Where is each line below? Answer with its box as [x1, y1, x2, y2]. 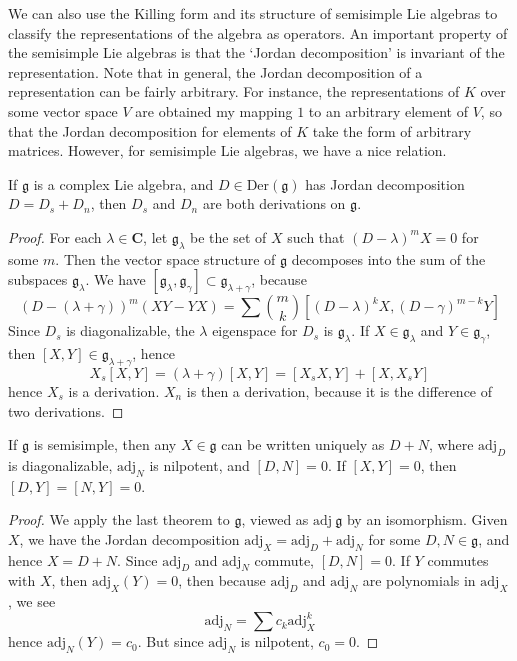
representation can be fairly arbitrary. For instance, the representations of [8, 81, 460, 102]
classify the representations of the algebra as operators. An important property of [8, 22, 508, 43]
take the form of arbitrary [312, 120, 472, 141]
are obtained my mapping [135, 100, 293, 121]
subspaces [8, 269, 68, 290]
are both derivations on [202, 193, 346, 214]
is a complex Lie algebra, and [33, 173, 214, 194]
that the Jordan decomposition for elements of [8, 120, 292, 141]
